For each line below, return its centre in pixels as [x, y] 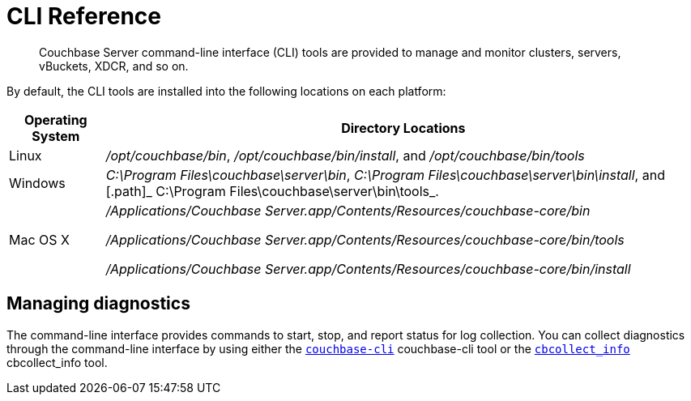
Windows [37, 183]
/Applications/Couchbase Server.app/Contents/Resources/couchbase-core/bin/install [368, 269]
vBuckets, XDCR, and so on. [114, 66]
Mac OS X [39, 239]
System [56, 136]
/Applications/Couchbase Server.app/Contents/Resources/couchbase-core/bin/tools [365, 239]
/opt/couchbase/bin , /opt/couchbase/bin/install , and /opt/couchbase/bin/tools [345, 155]
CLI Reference [84, 16]
